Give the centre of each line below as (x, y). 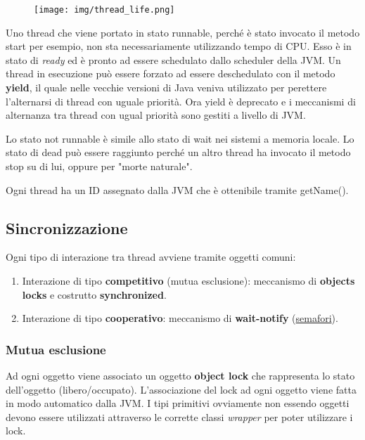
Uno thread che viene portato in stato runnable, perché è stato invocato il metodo (183, 32)
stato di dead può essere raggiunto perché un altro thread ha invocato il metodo (178, 152)
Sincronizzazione (67, 227)
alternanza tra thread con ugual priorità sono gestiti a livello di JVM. (156, 115)
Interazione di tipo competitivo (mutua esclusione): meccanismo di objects (188, 280)
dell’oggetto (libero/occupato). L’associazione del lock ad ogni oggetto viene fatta (181, 389)
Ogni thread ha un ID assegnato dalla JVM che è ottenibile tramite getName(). (177, 189)
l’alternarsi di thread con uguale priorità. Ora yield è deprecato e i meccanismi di (181, 101)
